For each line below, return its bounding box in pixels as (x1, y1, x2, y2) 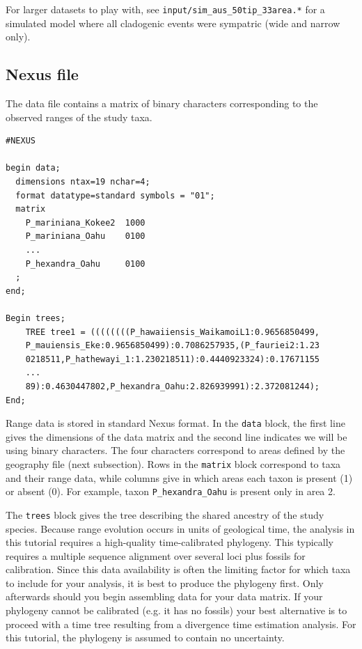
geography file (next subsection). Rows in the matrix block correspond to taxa (6, 456, 341, 471)
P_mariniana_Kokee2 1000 (25, 217, 145, 228)
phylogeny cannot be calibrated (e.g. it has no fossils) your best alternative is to (6, 603, 347, 618)
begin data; (6, 163, 61, 173)
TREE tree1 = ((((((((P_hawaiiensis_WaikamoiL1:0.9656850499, (25, 327, 320, 337)
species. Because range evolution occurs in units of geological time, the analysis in (6, 521, 355, 535)
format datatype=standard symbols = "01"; (15, 190, 215, 201)
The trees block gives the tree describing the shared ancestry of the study (6, 507, 324, 522)
